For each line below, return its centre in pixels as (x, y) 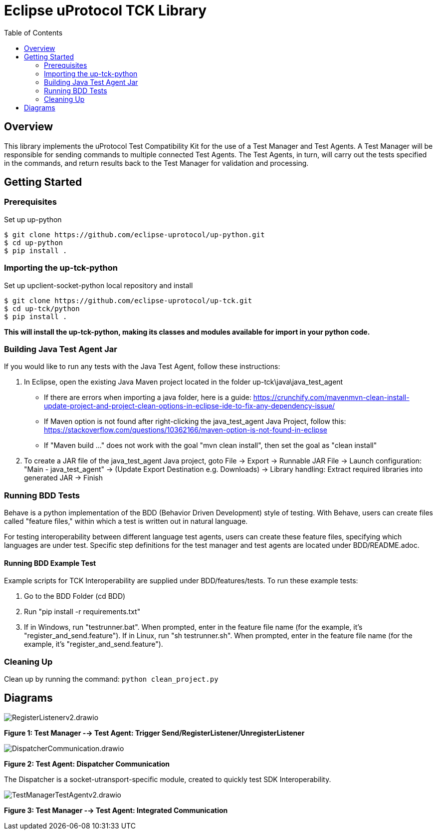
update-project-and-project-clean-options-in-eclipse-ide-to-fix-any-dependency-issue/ (190, 406)
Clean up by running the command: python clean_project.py (111, 679)
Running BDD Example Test (50, 563)
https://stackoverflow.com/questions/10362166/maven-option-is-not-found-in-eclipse (186, 430)
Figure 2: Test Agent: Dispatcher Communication (87, 764)
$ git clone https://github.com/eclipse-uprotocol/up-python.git (134, 234)
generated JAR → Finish (64, 478)
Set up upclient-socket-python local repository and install (99, 285)
